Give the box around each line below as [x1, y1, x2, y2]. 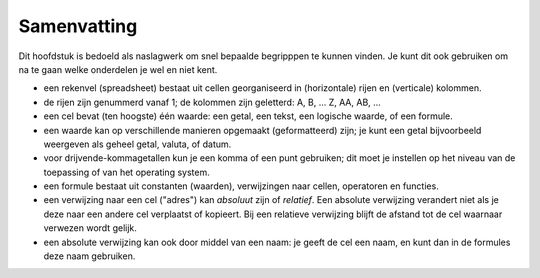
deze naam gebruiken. [43, 250, 136, 262]
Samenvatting [18, 15, 138, 37]
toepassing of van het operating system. [43, 166, 210, 178]
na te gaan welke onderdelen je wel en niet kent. [18, 63, 218, 75]
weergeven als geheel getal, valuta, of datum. [43, 138, 232, 150]
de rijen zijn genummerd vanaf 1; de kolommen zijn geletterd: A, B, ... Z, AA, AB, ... [43, 96, 382, 108]
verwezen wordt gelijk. [43, 222, 137, 234]
